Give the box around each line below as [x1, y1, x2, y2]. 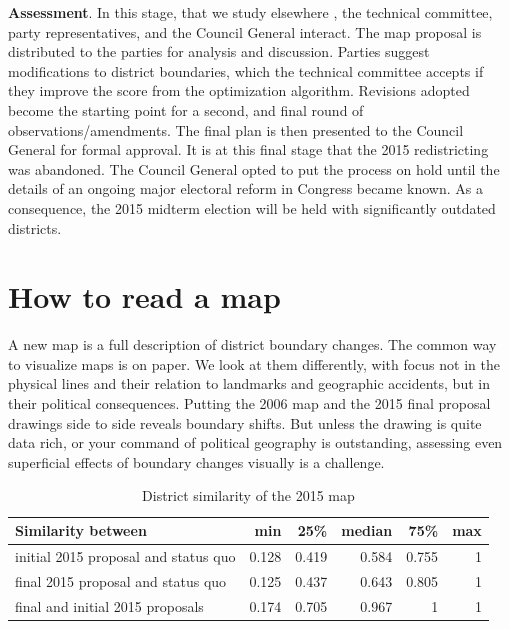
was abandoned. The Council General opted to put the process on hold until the [8, 158, 500, 179]
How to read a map [8, 276, 281, 317]
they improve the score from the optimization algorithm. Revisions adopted [8, 80, 470, 101]
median [341, 520, 393, 540]
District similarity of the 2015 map [142, 485, 355, 506]
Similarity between [15, 520, 147, 540]
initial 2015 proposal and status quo [15, 545, 236, 566]
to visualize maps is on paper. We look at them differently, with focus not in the [8, 353, 500, 374]
